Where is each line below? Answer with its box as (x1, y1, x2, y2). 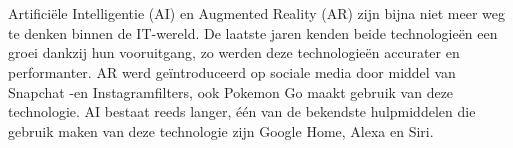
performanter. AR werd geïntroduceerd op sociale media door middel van (8, 61, 456, 82)
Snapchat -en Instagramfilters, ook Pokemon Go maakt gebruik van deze (8, 81, 454, 102)
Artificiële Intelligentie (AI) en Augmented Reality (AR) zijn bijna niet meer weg (8, 3, 506, 24)
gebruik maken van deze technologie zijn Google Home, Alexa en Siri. (8, 120, 434, 141)
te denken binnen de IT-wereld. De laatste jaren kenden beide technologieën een (8, 22, 498, 43)
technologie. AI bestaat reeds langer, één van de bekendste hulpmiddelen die (8, 101, 476, 122)
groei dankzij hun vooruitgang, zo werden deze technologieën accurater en (8, 42, 460, 63)
